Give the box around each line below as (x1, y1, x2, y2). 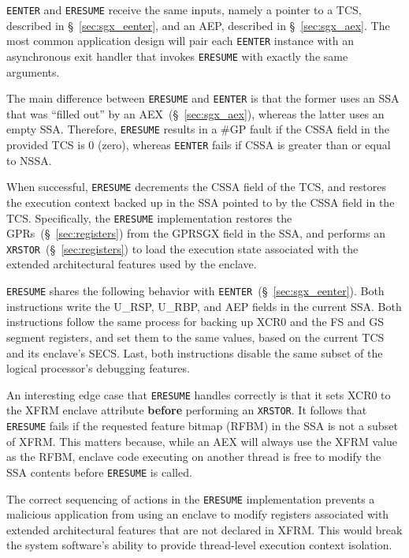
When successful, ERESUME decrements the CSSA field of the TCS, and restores (6, 178, 386, 195)
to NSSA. (6, 152, 52, 168)
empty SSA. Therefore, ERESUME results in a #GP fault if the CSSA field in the (6, 121, 389, 137)
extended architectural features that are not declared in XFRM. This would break (6, 521, 403, 537)
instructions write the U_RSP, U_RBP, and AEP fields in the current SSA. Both (6, 298, 402, 314)
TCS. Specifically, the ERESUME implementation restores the (6, 209, 292, 226)
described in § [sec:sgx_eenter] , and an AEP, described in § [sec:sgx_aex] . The (6, 17, 390, 33)
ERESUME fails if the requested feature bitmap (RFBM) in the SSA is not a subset (6, 418, 398, 433)
